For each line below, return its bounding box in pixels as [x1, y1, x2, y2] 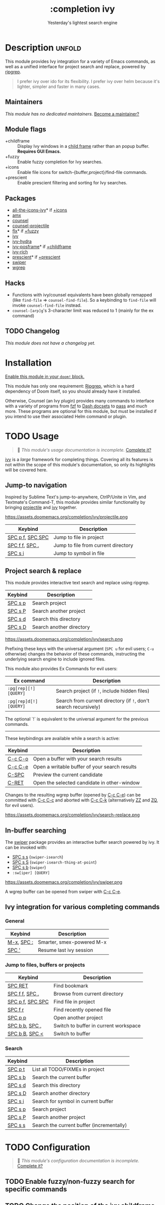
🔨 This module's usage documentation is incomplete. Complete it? [17, 447, 151, 453]
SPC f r [7, 1006, 24, 1013]
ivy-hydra [12, 238, 32, 244]
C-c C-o [7, 755, 28, 762]
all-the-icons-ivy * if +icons [12, 207, 67, 213]
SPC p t [7, 1066, 25, 1073]
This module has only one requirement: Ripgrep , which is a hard [5, 383, 135, 389]
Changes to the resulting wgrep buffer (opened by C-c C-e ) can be [5, 792, 141, 798]
